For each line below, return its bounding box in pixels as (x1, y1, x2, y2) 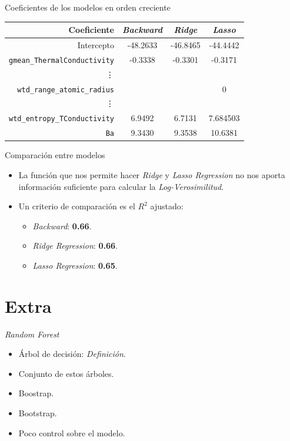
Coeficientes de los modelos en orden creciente (5, 1, 171, 13)
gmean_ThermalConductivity (9, 56, 114, 65)
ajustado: (150, 200, 184, 212)
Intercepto (77, 38, 114, 51)
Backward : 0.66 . (32, 219, 92, 232)
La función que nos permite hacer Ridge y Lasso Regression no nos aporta (18, 168, 285, 181)
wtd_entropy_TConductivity (9, 115, 114, 123)
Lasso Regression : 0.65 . (32, 259, 118, 271)
